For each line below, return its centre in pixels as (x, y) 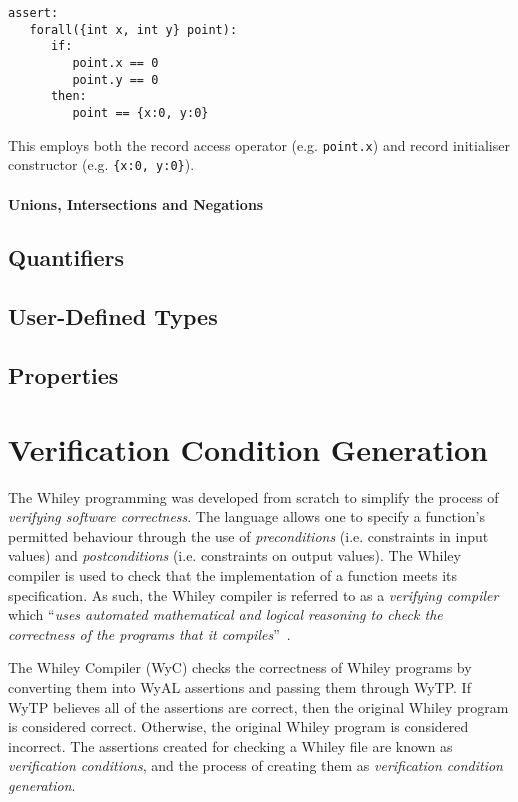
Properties (63, 375)
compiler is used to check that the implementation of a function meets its (233, 574)
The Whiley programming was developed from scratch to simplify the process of (253, 496)
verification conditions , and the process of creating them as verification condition (255, 765)
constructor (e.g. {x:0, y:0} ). (101, 164)
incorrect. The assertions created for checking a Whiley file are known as (230, 745)
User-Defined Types (113, 316)
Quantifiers (66, 257)
